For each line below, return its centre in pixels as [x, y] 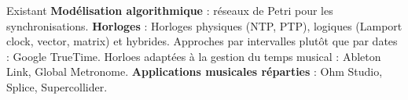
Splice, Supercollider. [57, 86]
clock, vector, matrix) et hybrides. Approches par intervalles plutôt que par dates [202, 41]
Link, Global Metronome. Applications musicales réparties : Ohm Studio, [195, 71]
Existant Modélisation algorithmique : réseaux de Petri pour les [170, 10]
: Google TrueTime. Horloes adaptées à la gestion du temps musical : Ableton [194, 56]
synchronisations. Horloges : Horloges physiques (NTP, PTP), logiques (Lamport [204, 25]
